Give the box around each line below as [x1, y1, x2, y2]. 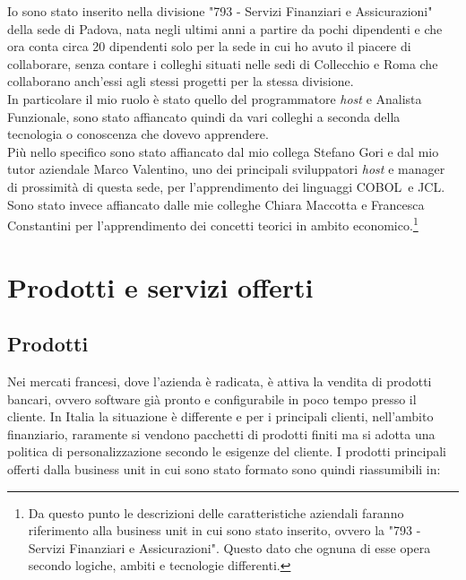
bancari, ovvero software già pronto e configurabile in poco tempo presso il [7, 389, 417, 408]
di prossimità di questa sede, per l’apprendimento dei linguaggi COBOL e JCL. [7, 177, 445, 195]
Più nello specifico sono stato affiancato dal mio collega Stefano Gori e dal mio [7, 142, 439, 160]
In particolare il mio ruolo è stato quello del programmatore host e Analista [7, 89, 422, 108]
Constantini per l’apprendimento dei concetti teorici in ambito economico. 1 [7, 213, 419, 234]
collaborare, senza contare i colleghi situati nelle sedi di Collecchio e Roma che [7, 54, 438, 73]
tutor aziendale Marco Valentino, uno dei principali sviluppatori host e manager [7, 160, 445, 178]
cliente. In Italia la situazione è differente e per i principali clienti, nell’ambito [7, 407, 434, 426]
